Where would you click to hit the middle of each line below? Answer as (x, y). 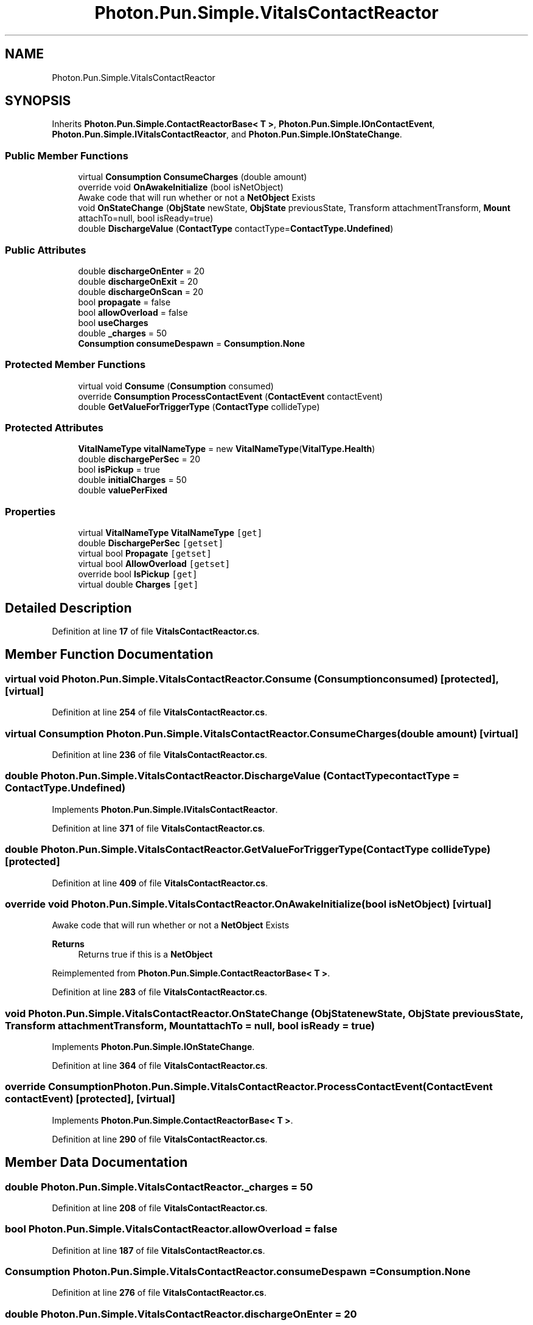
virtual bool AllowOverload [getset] (154, 564)
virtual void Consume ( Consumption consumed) (176, 386)
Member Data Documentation (96, 1163)
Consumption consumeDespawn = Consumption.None (192, 343)
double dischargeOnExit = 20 (138, 281)
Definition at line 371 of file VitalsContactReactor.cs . (159, 828)
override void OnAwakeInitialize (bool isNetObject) (181, 187)
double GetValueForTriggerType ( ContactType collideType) (199, 406)
